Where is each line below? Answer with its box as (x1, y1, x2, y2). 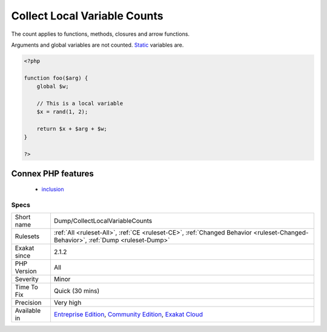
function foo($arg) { (24, 75, 88, 81)
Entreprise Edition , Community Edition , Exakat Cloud (53, 310, 203, 319)
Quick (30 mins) (53, 287, 100, 295)
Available (15, 307, 41, 315)
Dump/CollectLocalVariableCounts (53, 217, 153, 225)
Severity (15, 275, 39, 284)
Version (15, 267, 37, 276)
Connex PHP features (11, 168, 94, 179)
